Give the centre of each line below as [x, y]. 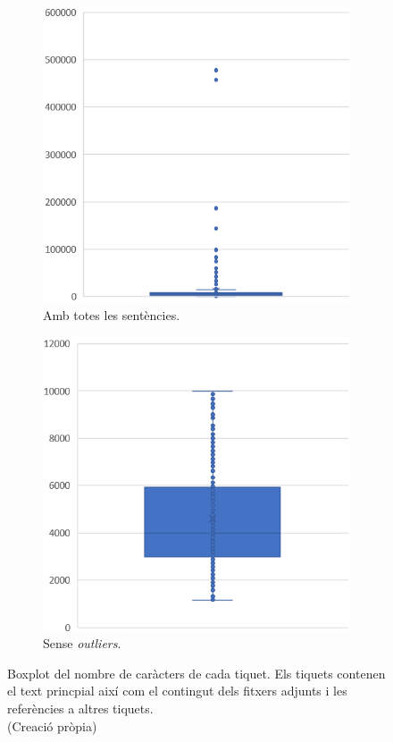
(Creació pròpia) [52, 725]
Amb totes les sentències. [112, 315]
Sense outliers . [82, 643]
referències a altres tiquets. [80, 708]
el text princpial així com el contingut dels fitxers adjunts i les [177, 691]
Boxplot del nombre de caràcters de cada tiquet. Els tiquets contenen [196, 673]
